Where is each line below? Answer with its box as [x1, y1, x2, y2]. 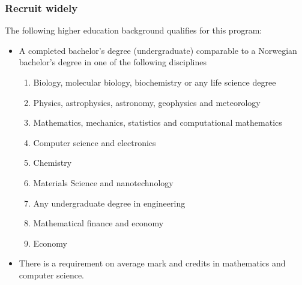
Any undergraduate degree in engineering [33, 196, 186, 209]
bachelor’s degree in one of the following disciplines [19, 56, 207, 68]
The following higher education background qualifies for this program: [5, 24, 262, 37]
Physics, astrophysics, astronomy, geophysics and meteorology [33, 96, 261, 108]
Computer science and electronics [33, 136, 156, 148]
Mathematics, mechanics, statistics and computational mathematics [33, 116, 282, 129]
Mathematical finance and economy [33, 217, 164, 229]
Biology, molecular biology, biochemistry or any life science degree [33, 76, 276, 88]
